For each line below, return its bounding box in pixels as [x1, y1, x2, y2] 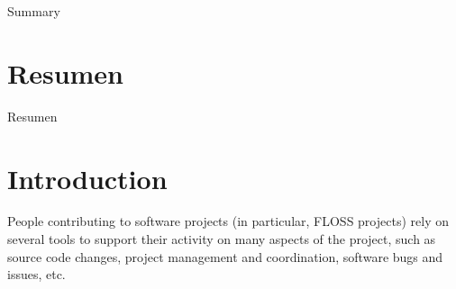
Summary [7, 2, 60, 20]
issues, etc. [7, 265, 66, 284]
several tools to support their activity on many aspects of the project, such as [7, 230, 436, 248]
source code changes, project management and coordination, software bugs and [7, 247, 443, 266]
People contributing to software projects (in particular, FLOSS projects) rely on [7, 212, 449, 230]
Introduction [7, 159, 168, 196]
